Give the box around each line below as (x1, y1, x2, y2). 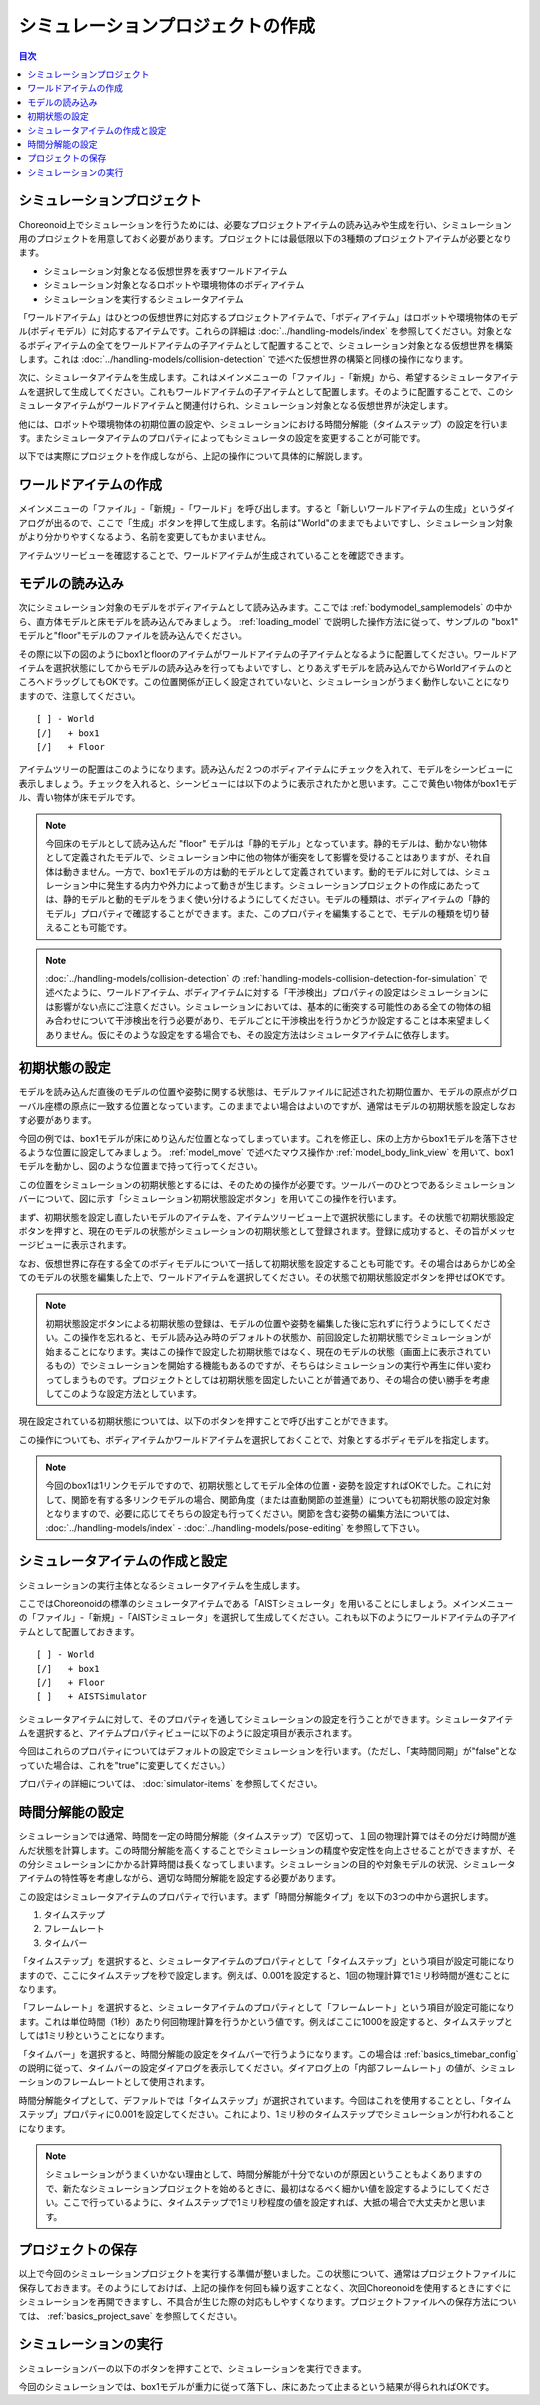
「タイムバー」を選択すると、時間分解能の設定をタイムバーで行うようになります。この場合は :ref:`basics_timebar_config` (18, 2048, 519, 2060)
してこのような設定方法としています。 (45, 1387, 202, 1399)
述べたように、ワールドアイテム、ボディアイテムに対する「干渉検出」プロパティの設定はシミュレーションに (45, 986, 489, 999)
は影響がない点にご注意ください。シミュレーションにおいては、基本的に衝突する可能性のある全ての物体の (45, 1000, 483, 1012)
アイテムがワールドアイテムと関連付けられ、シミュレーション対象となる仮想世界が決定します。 (61, 400, 454, 412)
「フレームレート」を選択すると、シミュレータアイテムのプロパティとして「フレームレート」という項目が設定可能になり (18, 2001, 515, 2014)
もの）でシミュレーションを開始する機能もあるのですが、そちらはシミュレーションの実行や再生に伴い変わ (53, 1360, 492, 1372)
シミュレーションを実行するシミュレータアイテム (43, 293, 244, 305)
